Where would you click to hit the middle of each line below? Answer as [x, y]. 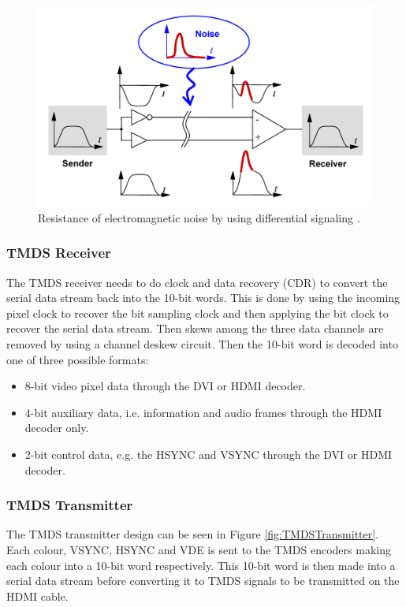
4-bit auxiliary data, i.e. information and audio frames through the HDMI [203, 412]
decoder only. [57, 428]
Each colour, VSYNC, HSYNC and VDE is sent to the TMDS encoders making [199, 549]
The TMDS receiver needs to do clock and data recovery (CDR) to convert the [197, 282]
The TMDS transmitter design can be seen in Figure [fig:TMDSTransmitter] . [193, 534]
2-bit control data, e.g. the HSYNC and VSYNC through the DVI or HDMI [209, 454]
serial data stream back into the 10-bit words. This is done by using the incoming [203, 298]
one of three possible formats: [78, 359]
